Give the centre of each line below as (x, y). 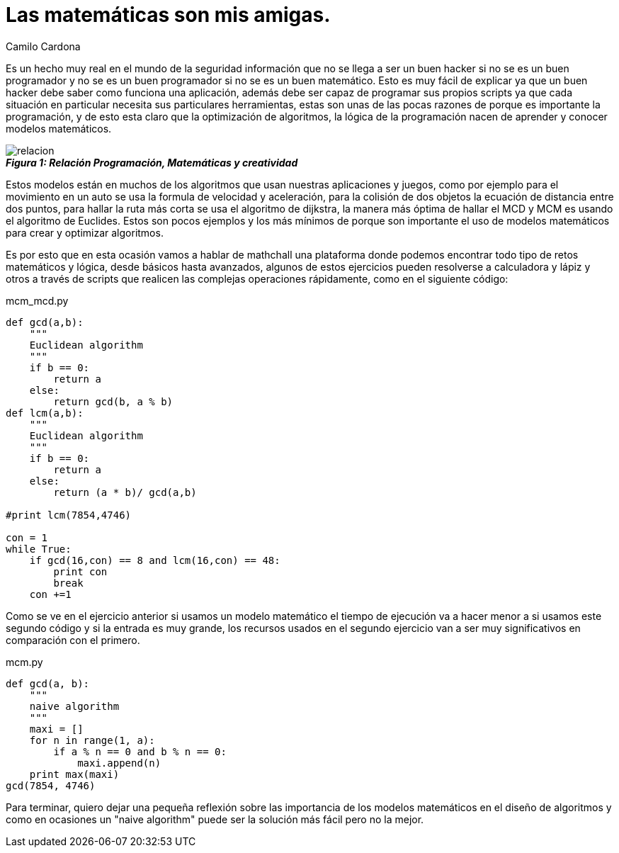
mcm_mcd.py (37, 300)
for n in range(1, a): (92, 740)
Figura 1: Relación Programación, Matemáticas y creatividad (152, 162)
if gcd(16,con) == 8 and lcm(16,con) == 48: (155, 560)
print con (80, 571)
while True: (39, 549)
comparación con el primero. (73, 640)
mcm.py (24, 662)
